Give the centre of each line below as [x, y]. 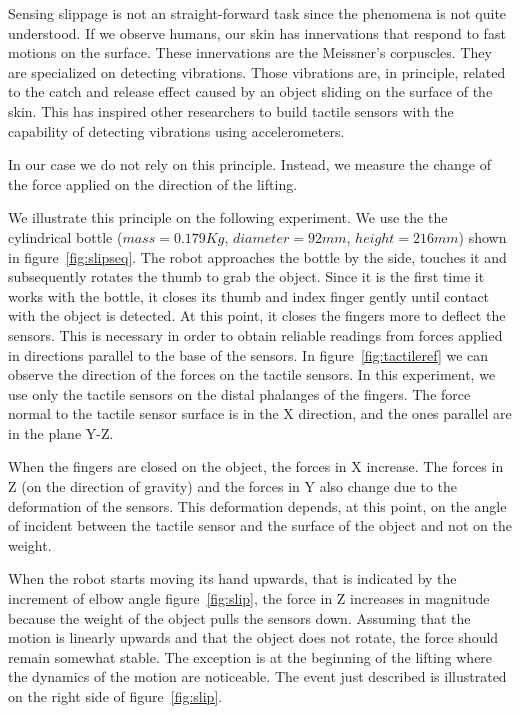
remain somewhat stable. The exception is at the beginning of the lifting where [250, 656]
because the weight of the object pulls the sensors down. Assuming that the [239, 617]
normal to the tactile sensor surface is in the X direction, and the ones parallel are [260, 413]
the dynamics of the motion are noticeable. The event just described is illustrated [257, 676]
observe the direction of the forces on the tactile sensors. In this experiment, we [252, 374]
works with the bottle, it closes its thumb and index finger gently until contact [249, 295]
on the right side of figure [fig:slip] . [115, 696]
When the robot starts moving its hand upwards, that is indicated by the [232, 578]
